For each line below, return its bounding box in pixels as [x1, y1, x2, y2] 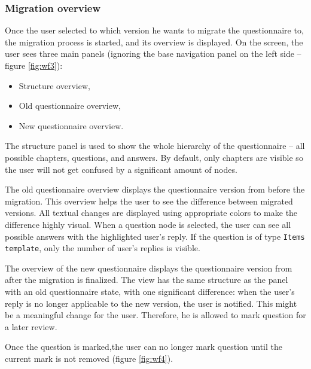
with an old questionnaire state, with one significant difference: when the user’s [5, 285, 295, 298]
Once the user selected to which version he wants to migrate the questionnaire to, [5, 24, 304, 36]
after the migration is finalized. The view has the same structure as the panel [5, 273, 288, 286]
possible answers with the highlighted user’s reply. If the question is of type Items [5, 230, 305, 242]
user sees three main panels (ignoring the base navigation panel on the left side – [5, 47, 301, 60]
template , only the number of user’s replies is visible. [5, 242, 200, 254]
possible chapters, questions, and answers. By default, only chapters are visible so [5, 151, 303, 163]
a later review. [5, 320, 57, 333]
